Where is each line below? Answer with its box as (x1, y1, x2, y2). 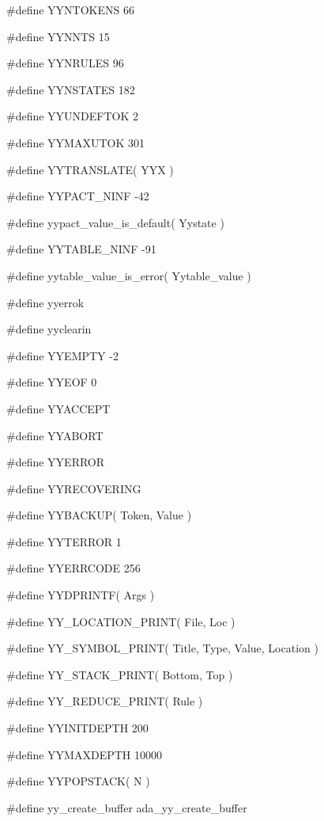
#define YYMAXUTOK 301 (6, 134, 145, 150)
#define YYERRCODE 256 (6, 560, 141, 576)
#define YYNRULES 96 (6, 55, 124, 71)
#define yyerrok (6, 294, 85, 310)
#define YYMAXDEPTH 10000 (6, 746, 162, 762)
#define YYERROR (6, 454, 105, 470)
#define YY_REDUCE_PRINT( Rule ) (6, 693, 203, 709)
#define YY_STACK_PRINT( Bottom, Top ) (6, 666, 233, 682)
